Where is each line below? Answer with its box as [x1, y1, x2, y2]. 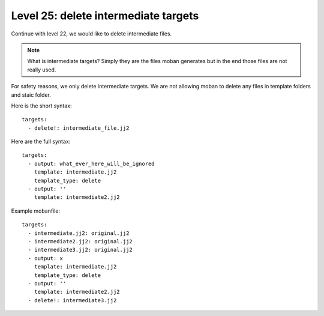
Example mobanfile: [11, 207, 60, 214]
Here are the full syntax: [11, 138, 71, 145]
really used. [27, 66, 56, 73]
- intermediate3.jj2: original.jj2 [28, 246, 133, 254]
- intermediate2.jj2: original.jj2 [28, 238, 133, 245]
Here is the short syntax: [11, 102, 72, 109]
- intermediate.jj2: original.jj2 [28, 229, 130, 237]
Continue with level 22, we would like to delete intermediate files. [11, 30, 172, 37]
